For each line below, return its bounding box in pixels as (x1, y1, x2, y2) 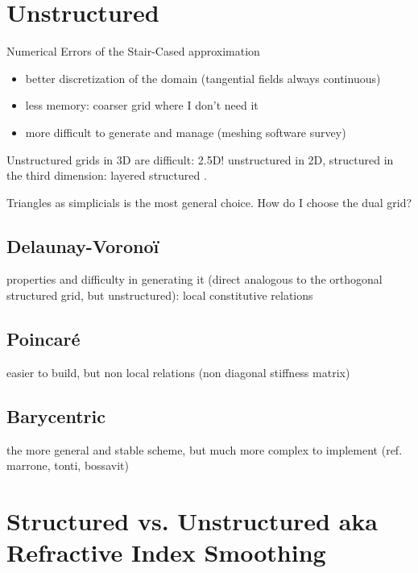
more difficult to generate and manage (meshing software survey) (25, 123, 346, 140)
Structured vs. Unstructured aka (6, 504, 379, 538)
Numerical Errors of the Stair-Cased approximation (6, 43, 260, 60)
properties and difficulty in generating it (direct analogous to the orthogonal (6, 271, 383, 288)
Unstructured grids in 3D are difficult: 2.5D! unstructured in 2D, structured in (6, 151, 394, 168)
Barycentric (6, 403, 106, 428)
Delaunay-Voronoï (6, 233, 159, 258)
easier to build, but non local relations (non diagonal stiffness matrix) (6, 363, 350, 380)
